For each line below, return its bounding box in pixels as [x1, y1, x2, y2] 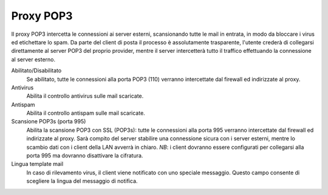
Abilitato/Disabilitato [11, 67, 62, 74]
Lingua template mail [11, 160, 64, 168]
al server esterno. [11, 55, 56, 63]
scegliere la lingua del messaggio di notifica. [26, 177, 138, 185]
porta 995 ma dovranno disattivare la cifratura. [26, 152, 143, 159]
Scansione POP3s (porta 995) [11, 118, 86, 125]
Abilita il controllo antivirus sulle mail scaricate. [26, 92, 144, 100]
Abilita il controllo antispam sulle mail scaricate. [26, 109, 145, 117]
